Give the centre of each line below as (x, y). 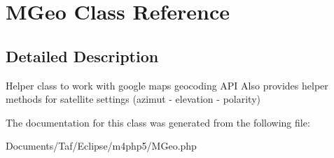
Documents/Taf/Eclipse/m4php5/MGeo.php (101, 146)
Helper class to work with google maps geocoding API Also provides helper (167, 85)
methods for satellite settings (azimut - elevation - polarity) (133, 99)
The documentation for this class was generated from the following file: (158, 122)
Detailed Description (82, 56)
